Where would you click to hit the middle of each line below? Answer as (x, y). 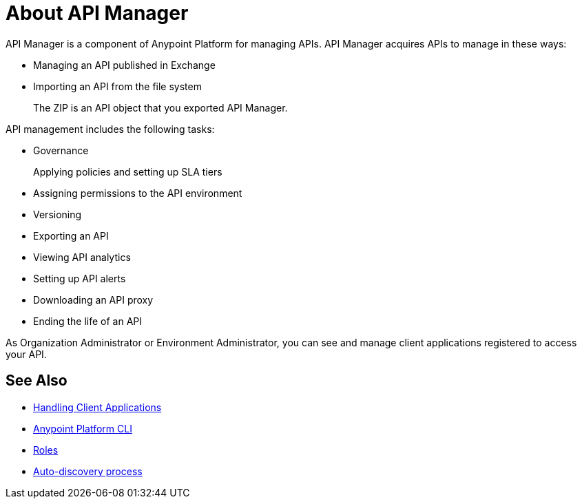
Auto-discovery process (88, 471)
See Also (37, 381)
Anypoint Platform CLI (83, 428)
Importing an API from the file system (117, 86)
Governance (61, 150)
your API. (26, 354)
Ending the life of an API (87, 321)
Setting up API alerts (80, 278)
